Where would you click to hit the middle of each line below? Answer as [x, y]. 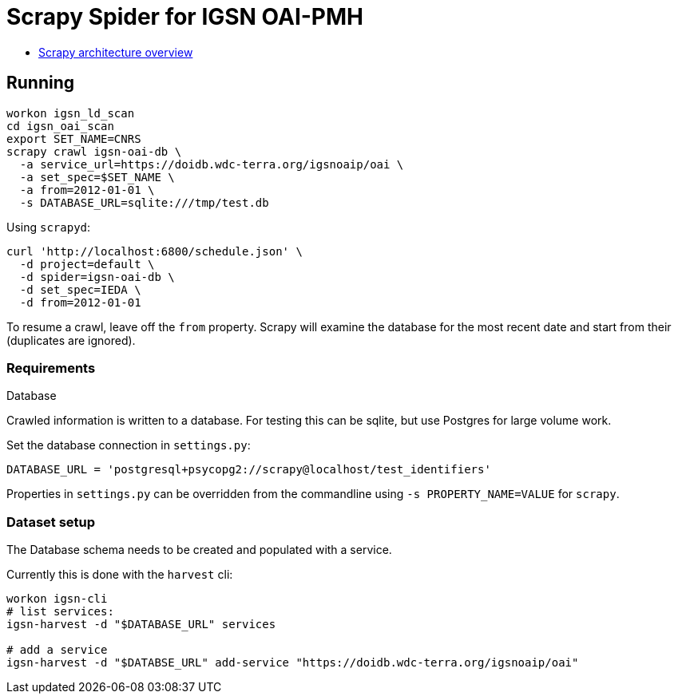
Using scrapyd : [49, 227]
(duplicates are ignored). [71, 340]
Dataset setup [51, 522]
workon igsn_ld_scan [71, 113]
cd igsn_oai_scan [60, 126]
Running [41, 83]
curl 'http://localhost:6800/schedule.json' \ [155, 251]
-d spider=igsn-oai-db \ [97, 277]
